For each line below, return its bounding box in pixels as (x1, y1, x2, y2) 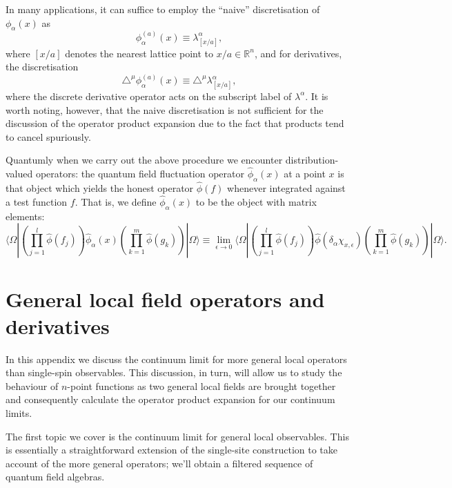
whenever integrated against (227, 181, 346, 195)
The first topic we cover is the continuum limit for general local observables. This (6, 429, 349, 443)
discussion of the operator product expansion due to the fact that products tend (6, 116, 344, 130)
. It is (305, 88, 328, 103)
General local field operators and (6, 284, 325, 313)
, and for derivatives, (254, 46, 342, 60)
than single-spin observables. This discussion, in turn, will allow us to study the (6, 365, 342, 380)
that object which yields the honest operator (6, 181, 194, 195)
